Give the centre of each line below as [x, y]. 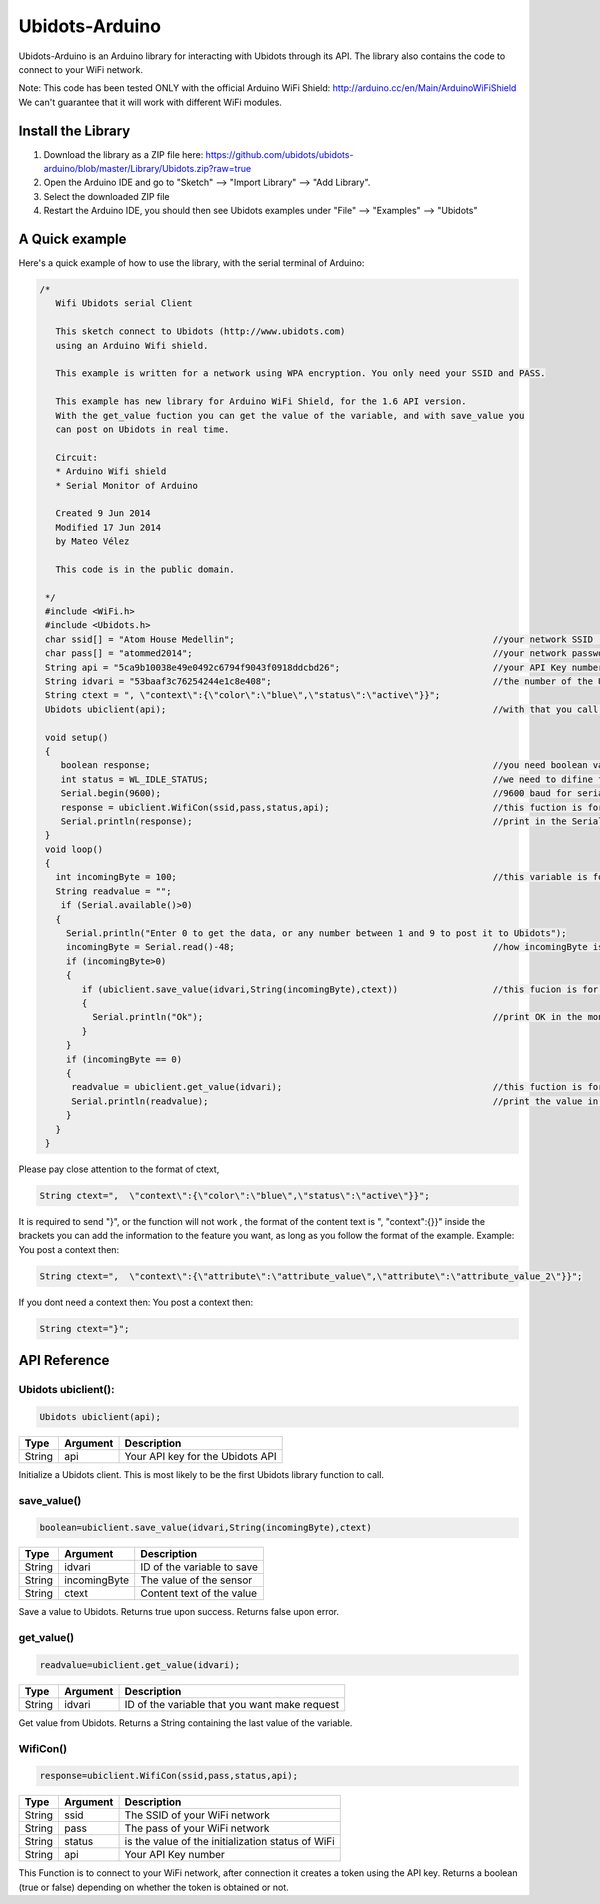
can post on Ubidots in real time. [142, 429]
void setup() [77, 737]
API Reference [64, 1360]
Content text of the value [199, 1593]
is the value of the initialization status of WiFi [229, 1842]
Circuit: [77, 457]
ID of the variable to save [199, 1567]
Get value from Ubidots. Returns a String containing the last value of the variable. [185, 1722]
